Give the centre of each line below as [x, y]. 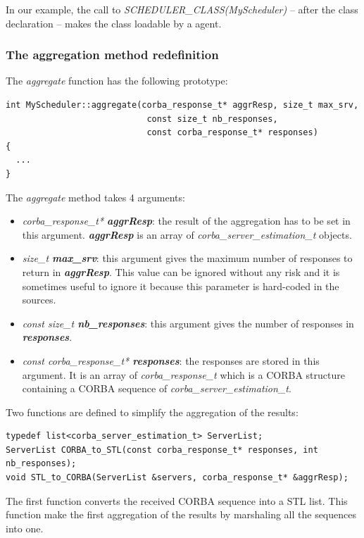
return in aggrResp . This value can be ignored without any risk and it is [181, 271]
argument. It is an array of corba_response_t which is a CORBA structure [183, 374]
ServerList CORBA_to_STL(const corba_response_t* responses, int [162, 450]
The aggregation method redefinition [112, 55]
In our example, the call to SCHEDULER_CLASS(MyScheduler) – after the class [182, 9]
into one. [25, 528]
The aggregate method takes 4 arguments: [95, 197]
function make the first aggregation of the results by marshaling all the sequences [181, 514]
